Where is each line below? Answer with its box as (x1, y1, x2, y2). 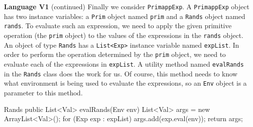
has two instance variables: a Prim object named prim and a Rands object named (4, 11, 246, 21)
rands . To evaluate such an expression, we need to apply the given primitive (4, 20, 232, 31)
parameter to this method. (4, 87, 83, 97)
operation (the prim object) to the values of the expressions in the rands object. (4, 30, 244, 40)
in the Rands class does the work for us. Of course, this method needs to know (4, 68, 237, 78)
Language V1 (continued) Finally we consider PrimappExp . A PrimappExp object (4, 1, 250, 11)
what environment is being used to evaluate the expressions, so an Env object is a (4, 78, 247, 88)
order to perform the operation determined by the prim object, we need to (4, 49, 226, 59)
